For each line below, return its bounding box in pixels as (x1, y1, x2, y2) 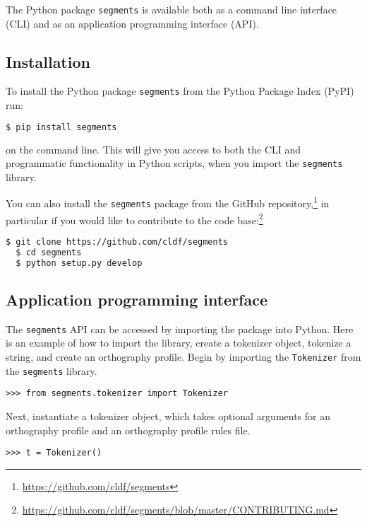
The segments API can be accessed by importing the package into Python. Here (6, 321, 354, 336)
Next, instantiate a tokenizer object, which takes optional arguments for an (6, 409, 331, 424)
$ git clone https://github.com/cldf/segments (6, 236, 228, 247)
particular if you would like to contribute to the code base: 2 (6, 210, 263, 227)
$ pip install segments (6, 122, 117, 132)
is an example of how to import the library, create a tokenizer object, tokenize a (6, 335, 351, 350)
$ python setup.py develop (16, 257, 143, 268)
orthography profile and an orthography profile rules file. (6, 422, 251, 437)
